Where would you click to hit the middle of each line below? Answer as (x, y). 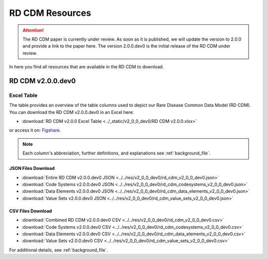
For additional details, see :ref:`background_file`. (59, 250)
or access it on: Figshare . (35, 130)
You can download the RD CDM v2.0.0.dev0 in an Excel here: (71, 112)
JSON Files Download (32, 168)
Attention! (33, 30)
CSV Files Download (31, 211)
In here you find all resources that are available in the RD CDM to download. (86, 67)
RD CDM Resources (50, 13)
